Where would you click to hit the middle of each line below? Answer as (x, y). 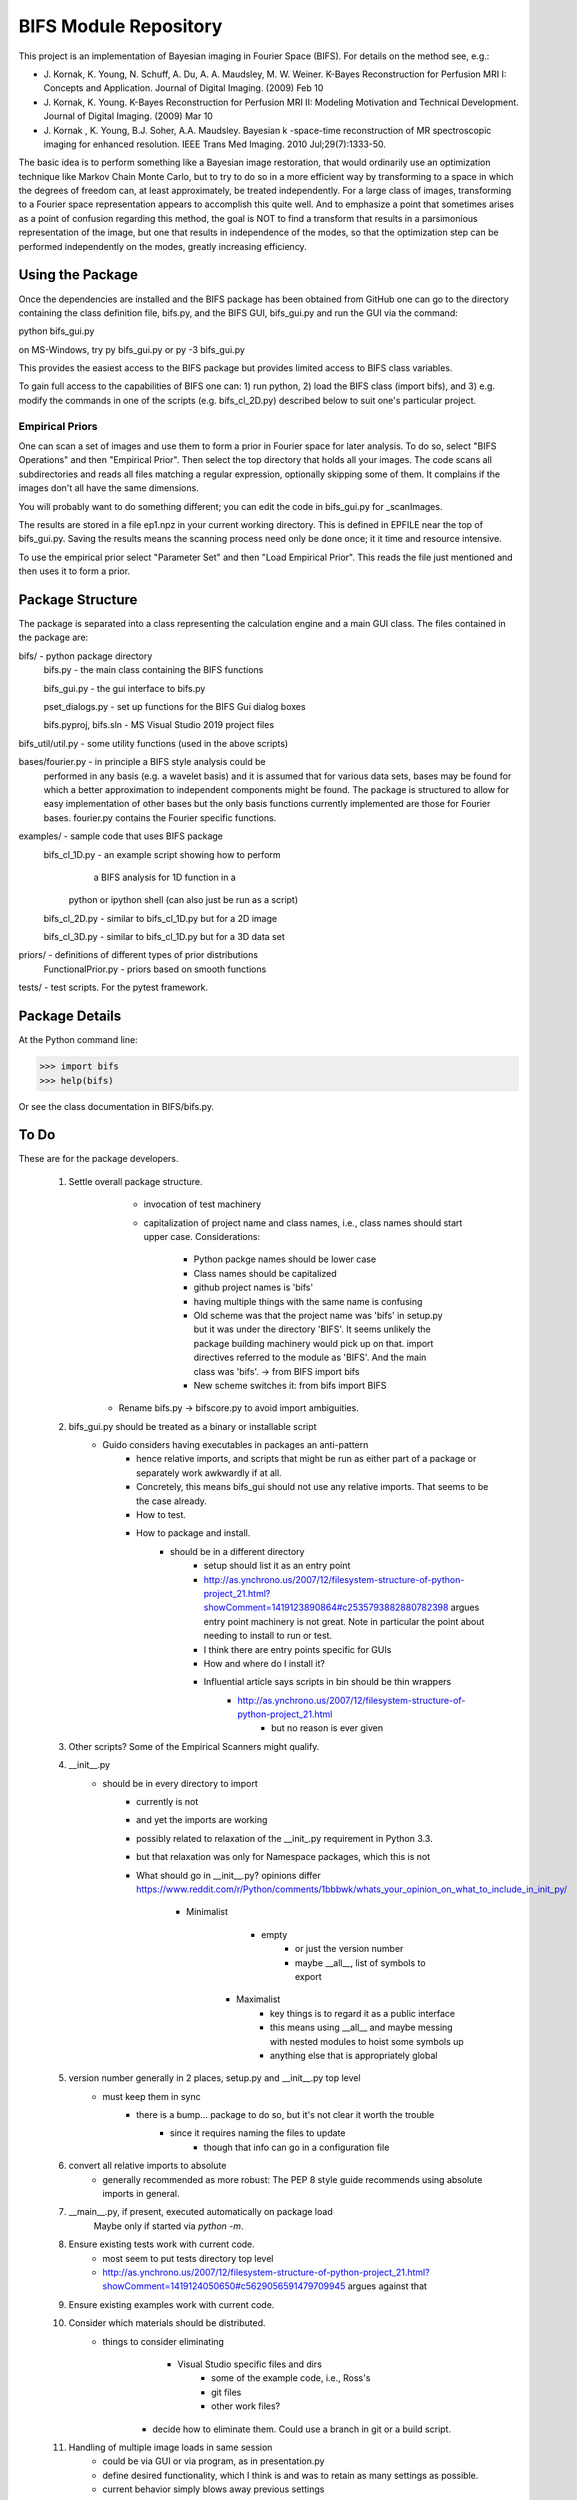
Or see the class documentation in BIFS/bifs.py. (116, 1106)
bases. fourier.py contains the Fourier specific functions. (160, 817)
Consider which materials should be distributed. (167, 2323)
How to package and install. (193, 1533)
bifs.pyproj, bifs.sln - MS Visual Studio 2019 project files (159, 725)
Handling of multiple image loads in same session (170, 2447)
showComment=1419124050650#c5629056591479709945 (224, 2286)
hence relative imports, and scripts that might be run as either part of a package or (306, 1459)
